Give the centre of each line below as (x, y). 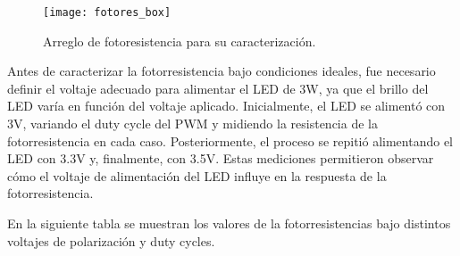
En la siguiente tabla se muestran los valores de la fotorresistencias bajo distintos (229, 223)
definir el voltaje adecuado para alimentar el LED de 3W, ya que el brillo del (218, 88)
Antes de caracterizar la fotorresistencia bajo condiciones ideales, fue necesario (222, 71)
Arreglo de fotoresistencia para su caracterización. (180, 41)
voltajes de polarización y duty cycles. (111, 240)
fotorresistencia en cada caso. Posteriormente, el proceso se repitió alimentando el (230, 140)
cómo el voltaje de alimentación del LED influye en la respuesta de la (197, 175)
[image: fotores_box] (107, 12)
